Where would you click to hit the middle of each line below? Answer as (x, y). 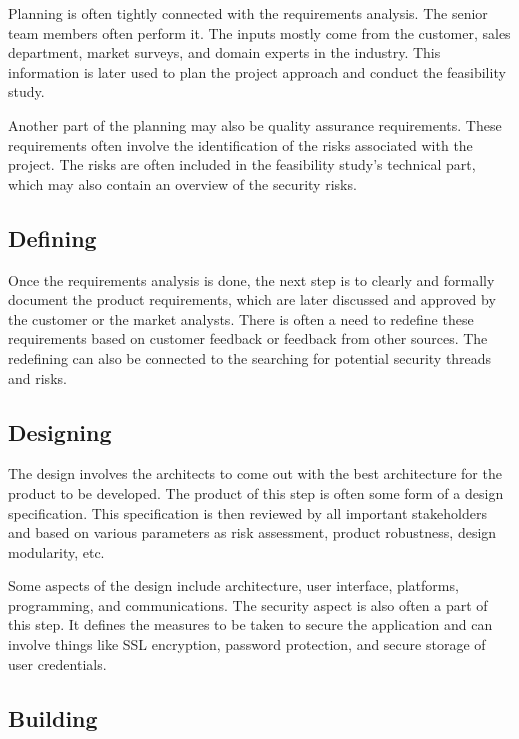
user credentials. (57, 663)
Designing (60, 431)
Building (53, 717)
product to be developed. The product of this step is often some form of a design (256, 492)
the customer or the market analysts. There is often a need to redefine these (241, 318)
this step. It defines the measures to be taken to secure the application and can (250, 624)
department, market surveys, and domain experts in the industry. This (224, 52)
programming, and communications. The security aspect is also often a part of (248, 604)
